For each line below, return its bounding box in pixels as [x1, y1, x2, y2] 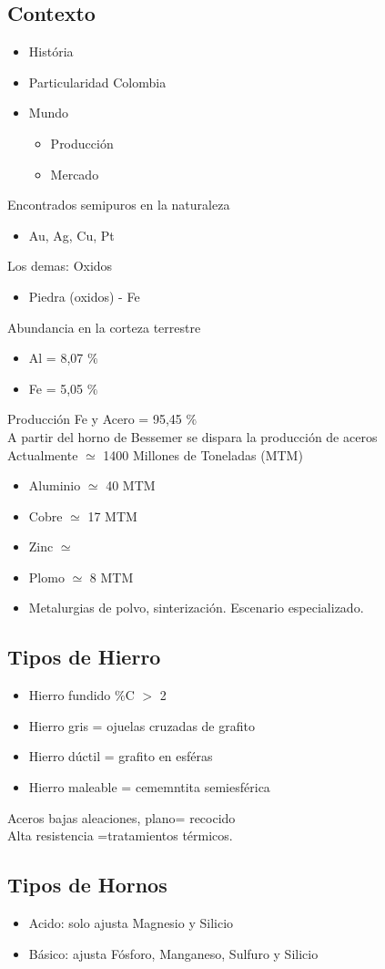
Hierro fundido [28, 686, 111, 705]
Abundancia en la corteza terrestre [7, 317, 201, 336]
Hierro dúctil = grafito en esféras [28, 747, 213, 766]
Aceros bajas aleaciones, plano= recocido [7, 808, 236, 827]
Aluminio [28, 476, 81, 495]
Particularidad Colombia [28, 72, 167, 91]
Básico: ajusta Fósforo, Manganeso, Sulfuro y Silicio [28, 943, 319, 963]
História [28, 42, 74, 61]
